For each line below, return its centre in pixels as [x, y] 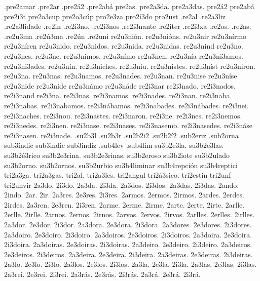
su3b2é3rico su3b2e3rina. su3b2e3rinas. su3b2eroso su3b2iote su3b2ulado [117, 155]
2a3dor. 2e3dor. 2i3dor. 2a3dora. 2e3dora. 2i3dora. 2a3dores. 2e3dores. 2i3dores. [128, 225]
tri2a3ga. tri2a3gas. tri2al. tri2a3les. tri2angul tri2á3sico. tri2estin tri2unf [118, 175]
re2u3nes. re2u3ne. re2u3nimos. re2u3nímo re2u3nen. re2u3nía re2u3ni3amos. [124, 55]
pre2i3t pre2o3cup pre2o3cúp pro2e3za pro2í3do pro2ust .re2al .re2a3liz [115, 16]
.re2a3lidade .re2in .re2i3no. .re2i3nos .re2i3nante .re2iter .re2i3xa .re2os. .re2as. [128, 26]
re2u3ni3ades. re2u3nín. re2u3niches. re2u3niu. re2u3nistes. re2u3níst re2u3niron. [130, 66]
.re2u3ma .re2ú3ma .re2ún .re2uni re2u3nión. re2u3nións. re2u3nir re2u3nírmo [125, 36]
